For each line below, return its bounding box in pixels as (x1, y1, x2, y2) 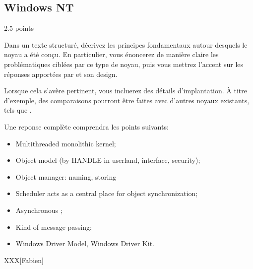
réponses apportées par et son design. (4, 68, 118, 79)
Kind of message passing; (15, 221, 92, 232)
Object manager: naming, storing (15, 171, 117, 182)
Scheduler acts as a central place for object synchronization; (15, 188, 198, 199)
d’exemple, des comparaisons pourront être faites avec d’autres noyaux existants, (4, 95, 250, 105)
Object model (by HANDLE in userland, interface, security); (15, 155, 200, 165)
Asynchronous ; (15, 204, 63, 215)
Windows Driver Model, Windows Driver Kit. (15, 238, 154, 249)
